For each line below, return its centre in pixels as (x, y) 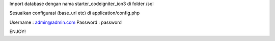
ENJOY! (18, 32)
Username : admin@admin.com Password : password (66, 22)
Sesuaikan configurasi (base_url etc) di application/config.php (75, 13)
